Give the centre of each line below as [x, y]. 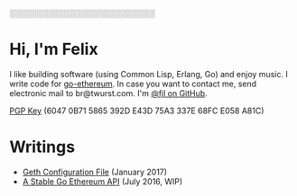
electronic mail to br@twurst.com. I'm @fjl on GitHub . [108, 93]
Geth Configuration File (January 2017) [95, 172]
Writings [42, 147]
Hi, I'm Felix [54, 49]
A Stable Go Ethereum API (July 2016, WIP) [102, 181]
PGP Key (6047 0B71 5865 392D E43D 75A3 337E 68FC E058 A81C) [137, 111]
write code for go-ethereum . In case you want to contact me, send [133, 84]
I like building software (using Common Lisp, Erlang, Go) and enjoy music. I [149, 74]
